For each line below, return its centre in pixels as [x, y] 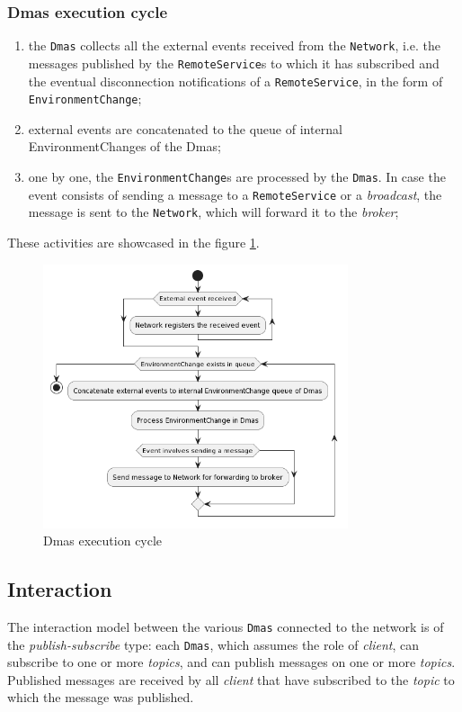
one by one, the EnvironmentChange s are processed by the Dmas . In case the [237, 177]
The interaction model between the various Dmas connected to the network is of [226, 626]
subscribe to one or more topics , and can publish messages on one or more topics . [231, 662]
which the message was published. [101, 697]
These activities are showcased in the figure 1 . [133, 242]
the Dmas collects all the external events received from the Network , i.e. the [234, 45]
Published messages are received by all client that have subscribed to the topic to [231, 679]
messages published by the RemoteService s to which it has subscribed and [234, 63]
